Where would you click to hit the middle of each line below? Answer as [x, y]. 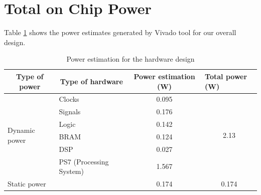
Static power [27, 183]
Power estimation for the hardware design [130, 59]
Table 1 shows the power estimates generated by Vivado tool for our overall [120, 32]
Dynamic [21, 130]
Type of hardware [91, 81]
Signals [70, 112]
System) [71, 171]
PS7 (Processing [84, 161]
